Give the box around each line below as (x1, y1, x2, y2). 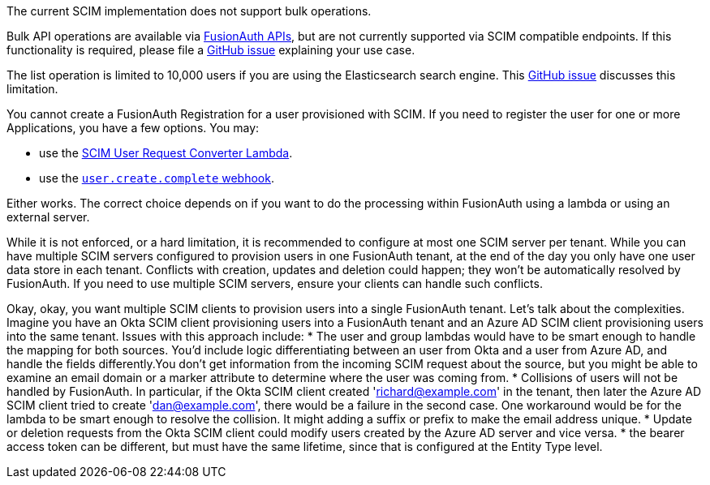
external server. (6, 210, 90, 224)
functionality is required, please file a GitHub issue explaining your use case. (6, 43, 415, 57)
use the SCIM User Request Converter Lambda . (39, 146, 293, 160)
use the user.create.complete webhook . (39, 171, 274, 185)
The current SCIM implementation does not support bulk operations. (6, 4, 372, 18)
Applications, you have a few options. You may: (6, 121, 260, 135)
